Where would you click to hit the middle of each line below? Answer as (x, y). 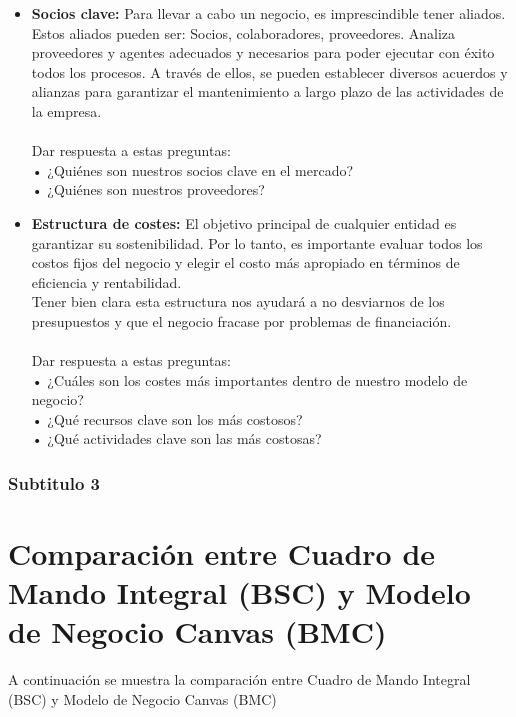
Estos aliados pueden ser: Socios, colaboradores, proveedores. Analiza (243, 32)
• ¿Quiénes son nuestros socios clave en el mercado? (192, 169)
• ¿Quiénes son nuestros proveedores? (148, 189)
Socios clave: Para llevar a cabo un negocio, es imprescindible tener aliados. (268, 13)
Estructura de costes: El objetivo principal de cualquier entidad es (244, 222)
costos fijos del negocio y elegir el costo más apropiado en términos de (245, 262)
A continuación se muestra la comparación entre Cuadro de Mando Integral (239, 679)
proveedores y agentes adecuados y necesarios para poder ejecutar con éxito (263, 52)
